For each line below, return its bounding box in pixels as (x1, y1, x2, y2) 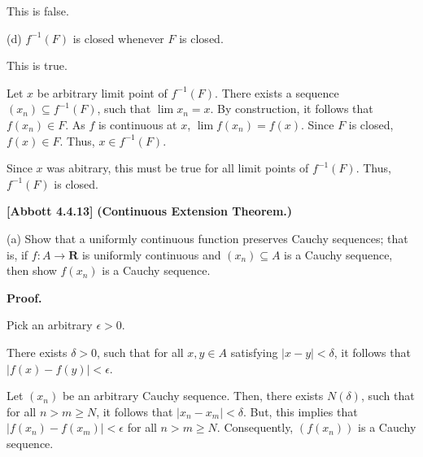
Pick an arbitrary (7, 316, 93, 333)
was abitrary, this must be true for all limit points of (46, 159, 309, 176)
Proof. (7, 289, 42, 306)
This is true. (7, 57, 68, 74)
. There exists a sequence (215, 84, 339, 101)
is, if (7, 246, 28, 263)
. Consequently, (216, 419, 294, 436)
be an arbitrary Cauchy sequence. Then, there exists (62, 387, 324, 404)
